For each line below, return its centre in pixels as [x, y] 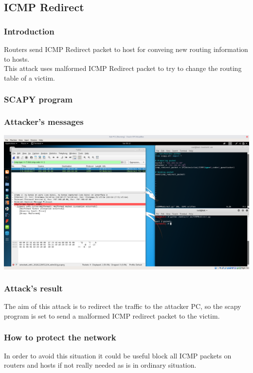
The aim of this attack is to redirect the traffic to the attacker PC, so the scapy [123, 306]
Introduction [29, 31]
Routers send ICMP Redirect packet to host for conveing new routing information [126, 49]
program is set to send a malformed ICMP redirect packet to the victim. [112, 315]
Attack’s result [33, 288]
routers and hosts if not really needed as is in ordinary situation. [100, 365]
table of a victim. [29, 77]
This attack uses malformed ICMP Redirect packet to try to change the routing [123, 68]
